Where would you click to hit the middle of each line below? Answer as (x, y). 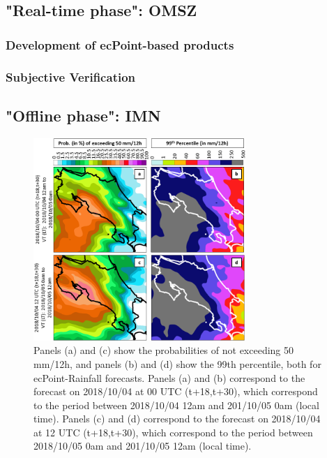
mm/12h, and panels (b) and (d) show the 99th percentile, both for (177, 363)
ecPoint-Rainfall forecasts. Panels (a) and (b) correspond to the (169, 377)
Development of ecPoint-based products (120, 44)
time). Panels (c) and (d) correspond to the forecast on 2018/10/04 (177, 419)
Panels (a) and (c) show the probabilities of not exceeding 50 (164, 350)
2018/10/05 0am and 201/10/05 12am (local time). (143, 446)
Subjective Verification (71, 76)
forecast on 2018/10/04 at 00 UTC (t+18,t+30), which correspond (176, 391)
